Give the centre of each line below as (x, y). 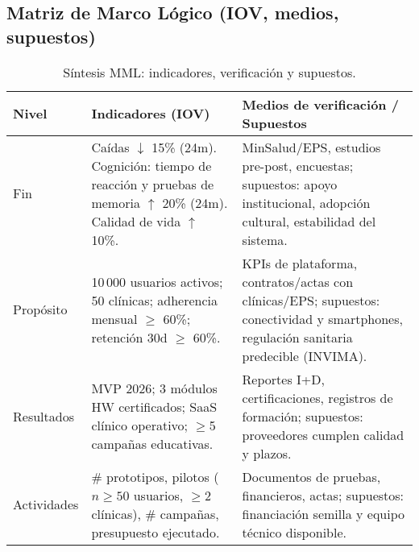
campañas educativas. (152, 444)
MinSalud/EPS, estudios (311, 147)
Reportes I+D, (283, 379)
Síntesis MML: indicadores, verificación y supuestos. (209, 72)
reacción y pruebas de (153, 184)
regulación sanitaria (297, 337)
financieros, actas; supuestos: (323, 495)
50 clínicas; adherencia (155, 300)
